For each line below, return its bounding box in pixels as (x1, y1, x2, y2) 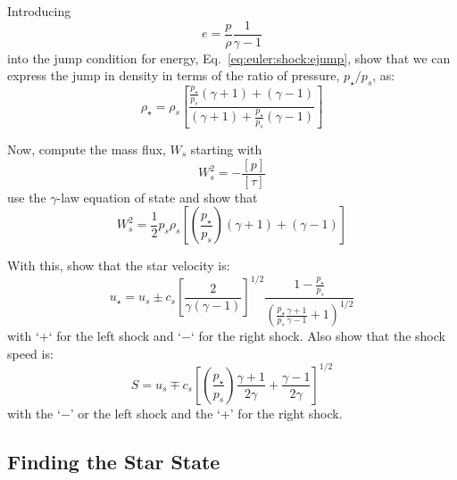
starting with (190, 140, 262, 159)
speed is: (7, 343, 54, 362)
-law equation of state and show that (56, 187, 258, 206)
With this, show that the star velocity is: (7, 256, 230, 275)
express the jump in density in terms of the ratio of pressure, (7, 66, 340, 85)
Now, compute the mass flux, (7, 140, 166, 159)
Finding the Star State (7, 447, 220, 475)
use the (7, 187, 46, 206)
